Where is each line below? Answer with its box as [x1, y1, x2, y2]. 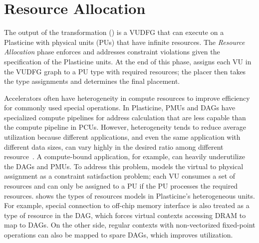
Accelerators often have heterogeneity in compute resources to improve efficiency [4, 92, 250, 103]
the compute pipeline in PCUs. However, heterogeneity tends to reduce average [4, 122, 247, 132]
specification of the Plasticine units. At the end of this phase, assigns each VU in [4, 56, 252, 66]
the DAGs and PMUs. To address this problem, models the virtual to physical [4, 161, 244, 171]
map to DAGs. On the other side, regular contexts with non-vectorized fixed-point [4, 220, 256, 230]
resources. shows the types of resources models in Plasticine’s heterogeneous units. [4, 190, 255, 201]
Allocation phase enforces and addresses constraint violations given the [4, 46, 220, 57]
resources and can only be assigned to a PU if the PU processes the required [4, 181, 238, 191]
